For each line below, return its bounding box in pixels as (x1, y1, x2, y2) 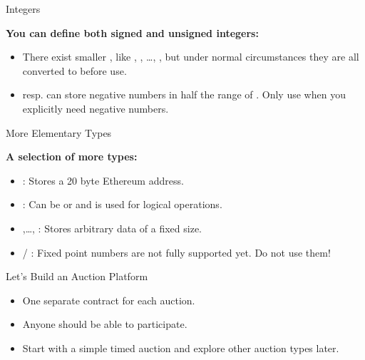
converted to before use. (22, 63, 127, 78)
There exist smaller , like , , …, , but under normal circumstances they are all (22, 49, 359, 64)
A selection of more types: (6, 149, 138, 164)
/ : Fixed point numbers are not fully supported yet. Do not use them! (22, 245, 331, 259)
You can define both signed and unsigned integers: (6, 25, 259, 40)
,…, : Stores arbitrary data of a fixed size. (22, 220, 202, 235)
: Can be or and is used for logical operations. (22, 197, 222, 212)
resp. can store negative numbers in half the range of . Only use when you (22, 87, 346, 102)
